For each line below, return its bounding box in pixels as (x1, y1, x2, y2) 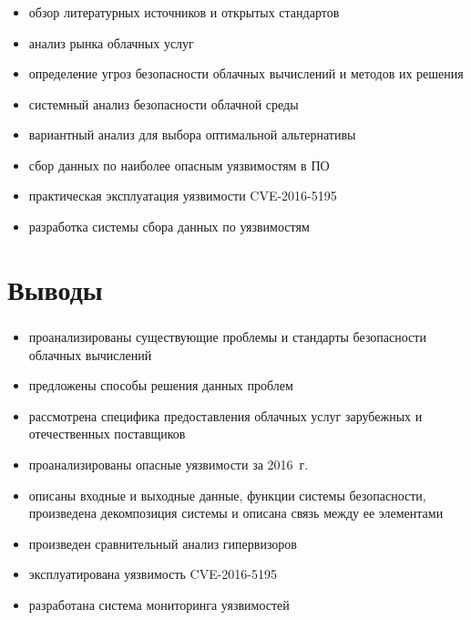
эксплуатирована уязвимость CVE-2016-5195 (28, 564, 278, 584)
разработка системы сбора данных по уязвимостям (28, 217, 310, 236)
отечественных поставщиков (28, 424, 186, 443)
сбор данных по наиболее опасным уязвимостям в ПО (28, 155, 330, 174)
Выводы (7, 270, 103, 307)
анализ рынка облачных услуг (28, 33, 194, 52)
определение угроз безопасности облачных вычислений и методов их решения (28, 64, 464, 83)
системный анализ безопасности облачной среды (28, 94, 299, 113)
